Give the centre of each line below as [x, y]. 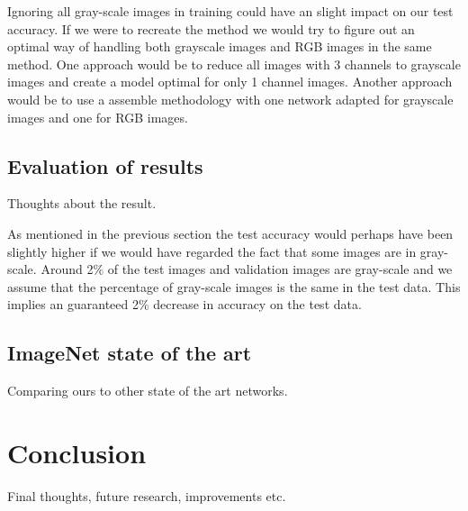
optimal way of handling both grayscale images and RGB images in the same [220, 46]
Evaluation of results [105, 165]
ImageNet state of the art [130, 353]
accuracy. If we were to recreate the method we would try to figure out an [211, 28]
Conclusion [77, 452]
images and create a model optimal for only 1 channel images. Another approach [230, 82]
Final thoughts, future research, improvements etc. [147, 495]
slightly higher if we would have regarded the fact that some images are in [212, 251]
